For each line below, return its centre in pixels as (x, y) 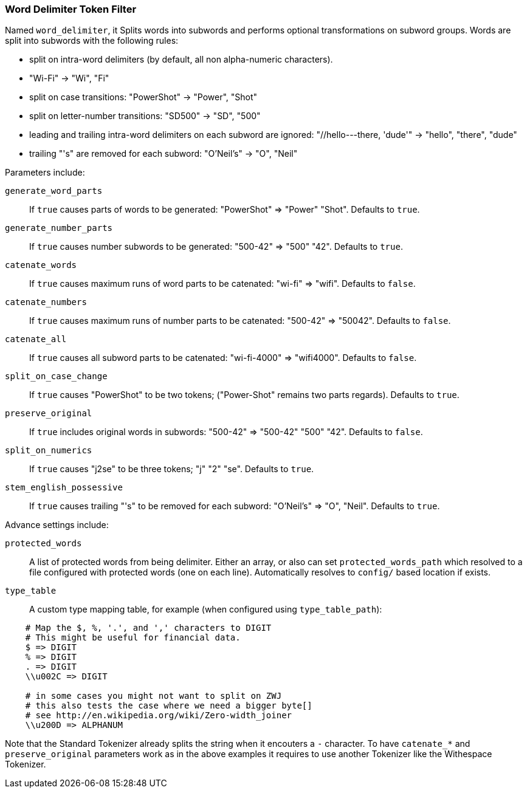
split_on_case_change (56, 376)
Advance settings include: (57, 525)
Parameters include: (45, 173)
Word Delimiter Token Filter (71, 9)
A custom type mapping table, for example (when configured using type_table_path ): (206, 609)
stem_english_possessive (64, 488)
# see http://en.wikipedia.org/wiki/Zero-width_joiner (159, 716)
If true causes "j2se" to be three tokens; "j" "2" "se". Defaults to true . (172, 469)
